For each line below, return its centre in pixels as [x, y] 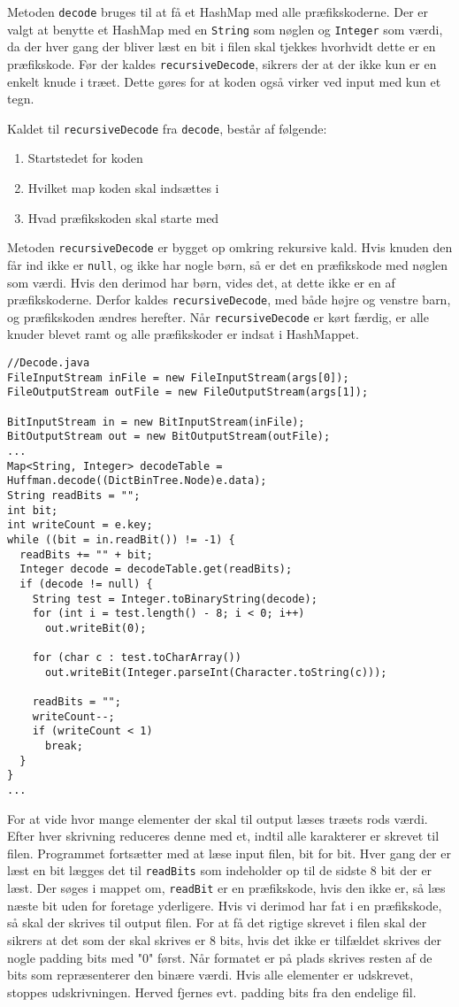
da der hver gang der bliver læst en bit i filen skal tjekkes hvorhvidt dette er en [222, 46]
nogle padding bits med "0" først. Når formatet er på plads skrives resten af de [220, 957]
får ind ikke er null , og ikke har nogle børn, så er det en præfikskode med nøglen [228, 264]
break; [64, 746]
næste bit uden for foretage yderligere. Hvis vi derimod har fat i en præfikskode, [225, 905]
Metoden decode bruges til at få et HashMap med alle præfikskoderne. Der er [218, 12]
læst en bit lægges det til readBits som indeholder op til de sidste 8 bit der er [220, 870]
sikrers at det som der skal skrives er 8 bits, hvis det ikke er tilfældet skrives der [225, 939]
